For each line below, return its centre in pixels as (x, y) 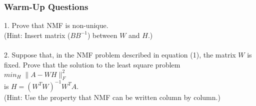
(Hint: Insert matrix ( (37, 35)
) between (102, 35)
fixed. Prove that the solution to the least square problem (92, 64)
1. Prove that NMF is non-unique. (56, 25)
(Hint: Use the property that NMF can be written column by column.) (112, 97)
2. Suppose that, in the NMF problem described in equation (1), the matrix (120, 54)
